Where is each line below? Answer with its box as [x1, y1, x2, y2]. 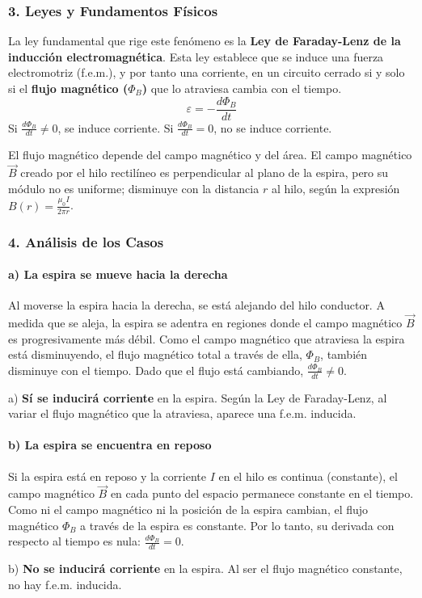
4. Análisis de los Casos [8, 231, 164, 251]
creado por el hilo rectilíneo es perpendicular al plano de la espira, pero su [20, 164, 389, 181]
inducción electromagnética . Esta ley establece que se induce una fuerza [8, 48, 384, 65]
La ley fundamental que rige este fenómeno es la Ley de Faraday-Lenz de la [8, 32, 401, 49]
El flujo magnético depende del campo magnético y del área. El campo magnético [8, 146, 412, 163]
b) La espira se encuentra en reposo [8, 436, 212, 453]
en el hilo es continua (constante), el [218, 467, 398, 484]
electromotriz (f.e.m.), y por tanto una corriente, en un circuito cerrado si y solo [8, 64, 405, 81]
